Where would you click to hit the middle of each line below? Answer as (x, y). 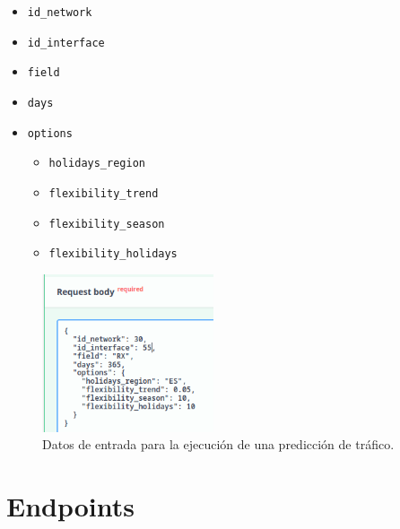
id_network (60, 13)
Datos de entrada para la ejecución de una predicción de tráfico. (218, 444)
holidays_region (97, 164)
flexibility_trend (104, 193)
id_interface (66, 43)
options (50, 133)
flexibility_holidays (113, 254)
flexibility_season (107, 224)
